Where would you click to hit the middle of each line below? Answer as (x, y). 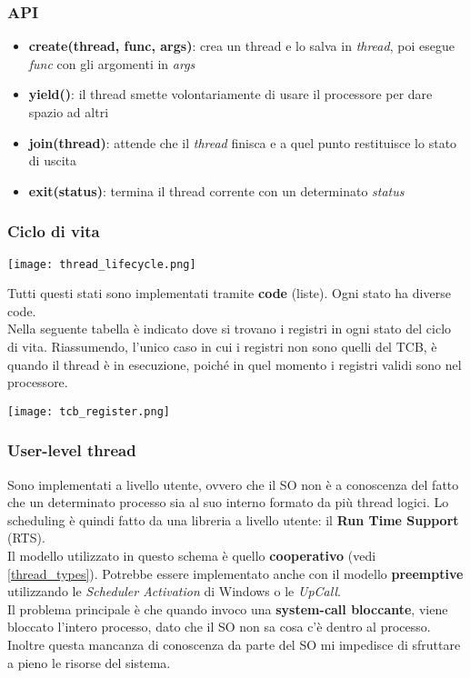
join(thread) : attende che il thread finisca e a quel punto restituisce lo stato (243, 142)
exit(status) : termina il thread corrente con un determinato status (216, 190)
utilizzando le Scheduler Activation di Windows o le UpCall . (174, 591)
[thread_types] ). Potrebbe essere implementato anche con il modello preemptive (235, 573)
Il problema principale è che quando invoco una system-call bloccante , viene (228, 608)
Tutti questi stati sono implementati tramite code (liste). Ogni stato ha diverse (229, 293)
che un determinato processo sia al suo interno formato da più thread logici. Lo (228, 502)
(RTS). (26, 538)
